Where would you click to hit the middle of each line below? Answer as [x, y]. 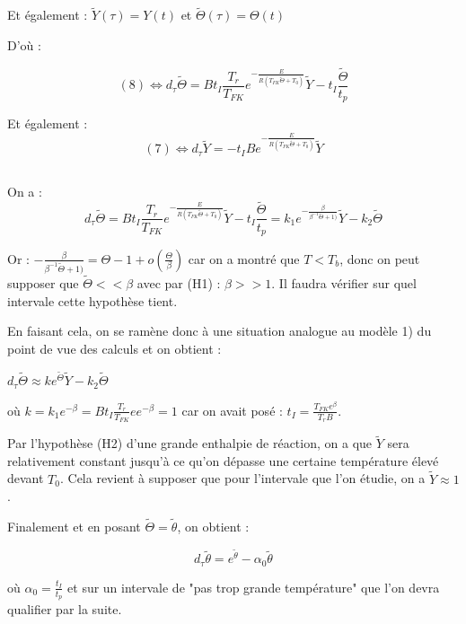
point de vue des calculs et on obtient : [114, 348]
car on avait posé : [232, 410]
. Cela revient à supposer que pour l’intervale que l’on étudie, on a [242, 478]
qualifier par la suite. [65, 608]
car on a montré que [244, 258]
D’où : [24, 44]
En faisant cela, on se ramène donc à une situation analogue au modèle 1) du [220, 331]
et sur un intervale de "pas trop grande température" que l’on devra [254, 587]
